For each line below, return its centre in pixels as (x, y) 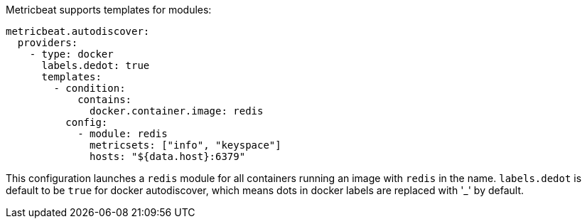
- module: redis (123, 134)
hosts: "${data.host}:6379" (168, 156)
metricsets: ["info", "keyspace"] (185, 145)
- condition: (90, 88)
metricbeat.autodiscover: (78, 31)
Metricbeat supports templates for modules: (109, 10)
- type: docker (71, 54)
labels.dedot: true (96, 65)
